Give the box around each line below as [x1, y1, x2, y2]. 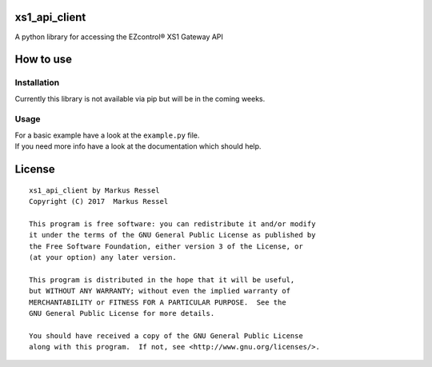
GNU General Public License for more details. [29, 309, 215, 317]
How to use [14, 53, 72, 66]
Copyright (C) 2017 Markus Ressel [29, 197, 169, 205]
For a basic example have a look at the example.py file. [14, 130, 200, 140]
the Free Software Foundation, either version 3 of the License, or [29, 241, 303, 251]
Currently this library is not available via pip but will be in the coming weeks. [14, 94, 266, 103]
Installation [14, 77, 60, 88]
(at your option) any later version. [29, 253, 178, 261]
